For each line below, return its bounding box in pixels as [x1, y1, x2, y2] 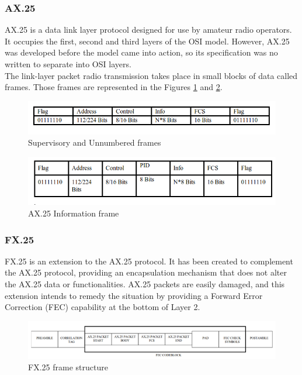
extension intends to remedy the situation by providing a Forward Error [5, 289, 263, 301]
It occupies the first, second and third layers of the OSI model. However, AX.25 [5, 35, 290, 47]
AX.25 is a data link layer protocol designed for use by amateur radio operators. [5, 23, 292, 36]
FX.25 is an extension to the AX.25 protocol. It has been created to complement [5, 254, 293, 267]
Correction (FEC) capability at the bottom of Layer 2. [5, 301, 200, 313]
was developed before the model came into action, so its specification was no [5, 46, 278, 59]
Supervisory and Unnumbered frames [28, 136, 161, 149]
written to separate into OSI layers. [5, 58, 131, 70]
